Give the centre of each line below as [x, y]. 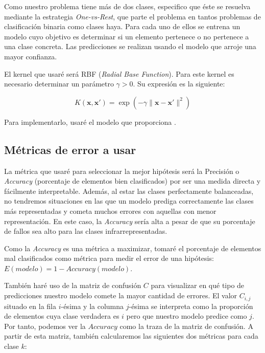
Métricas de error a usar [70, 149]
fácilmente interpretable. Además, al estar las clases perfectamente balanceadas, [129, 191]
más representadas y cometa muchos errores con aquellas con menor [110, 211]
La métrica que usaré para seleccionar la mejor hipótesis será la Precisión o [122, 171]
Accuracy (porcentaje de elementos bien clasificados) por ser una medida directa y [132, 181]
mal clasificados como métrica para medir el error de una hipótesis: [109, 258]
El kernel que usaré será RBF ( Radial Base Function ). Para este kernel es [119, 73]
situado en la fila [30, 306]
